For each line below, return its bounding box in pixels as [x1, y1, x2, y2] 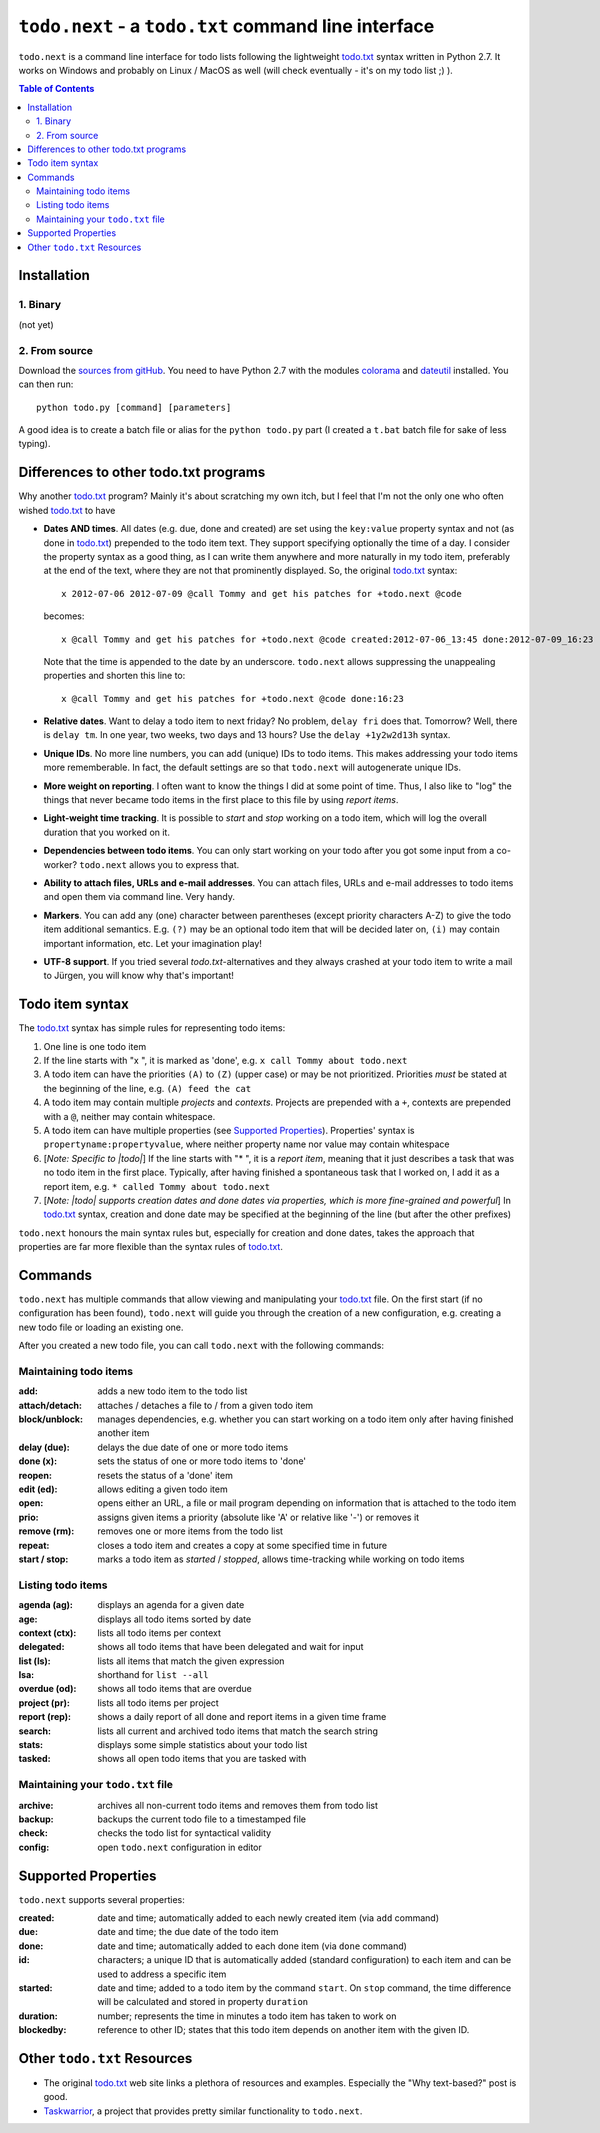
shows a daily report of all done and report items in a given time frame [97, 1711, 387, 1723]
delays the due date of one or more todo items [97, 1441, 289, 1453]
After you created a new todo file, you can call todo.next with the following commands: [18, 1340, 385, 1352]
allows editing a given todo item [97, 1483, 229, 1495]
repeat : [18, 1539, 50, 1551]
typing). [18, 438, 51, 450]
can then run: [18, 378, 74, 390]
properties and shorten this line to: [43, 670, 186, 682]
